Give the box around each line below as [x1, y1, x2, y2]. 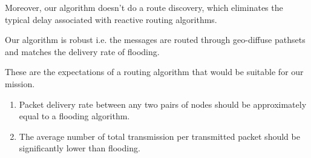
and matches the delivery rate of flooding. [5, 45, 160, 58]
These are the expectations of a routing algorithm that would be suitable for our [5, 65, 304, 78]
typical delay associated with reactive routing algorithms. [5, 13, 217, 25]
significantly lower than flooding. [19, 142, 140, 154]
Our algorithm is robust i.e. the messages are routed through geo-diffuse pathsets [5, 33, 306, 46]
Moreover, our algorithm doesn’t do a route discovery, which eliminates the [5, 1, 283, 13]
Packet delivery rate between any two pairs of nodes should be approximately [19, 97, 307, 110]
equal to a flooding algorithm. [19, 110, 130, 122]
